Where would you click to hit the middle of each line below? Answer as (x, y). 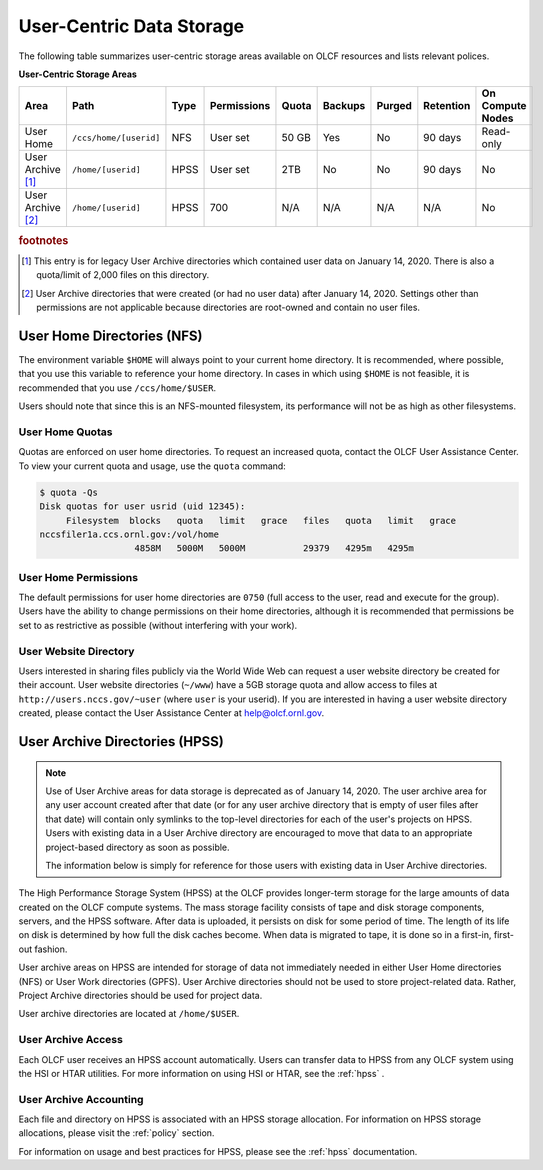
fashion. (51, 949)
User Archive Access (71, 1040)
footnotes (43, 240)
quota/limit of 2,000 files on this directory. (123, 275)
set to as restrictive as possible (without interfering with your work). (158, 625)
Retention (447, 106)
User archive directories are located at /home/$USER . (129, 1014)
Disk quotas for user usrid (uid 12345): (142, 506)
